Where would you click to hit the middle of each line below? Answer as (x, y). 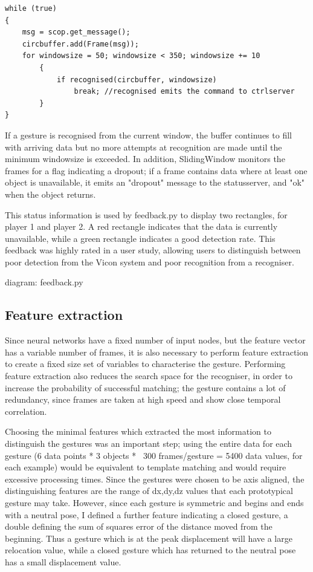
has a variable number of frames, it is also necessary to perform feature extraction (157, 352)
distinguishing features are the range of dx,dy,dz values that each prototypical (149, 491)
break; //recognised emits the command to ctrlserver (184, 92)
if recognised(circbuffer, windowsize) (137, 80)
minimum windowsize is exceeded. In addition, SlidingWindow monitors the (145, 159)
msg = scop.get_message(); (76, 32)
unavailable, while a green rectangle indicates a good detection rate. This (140, 238)
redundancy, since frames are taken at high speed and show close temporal (143, 399)
